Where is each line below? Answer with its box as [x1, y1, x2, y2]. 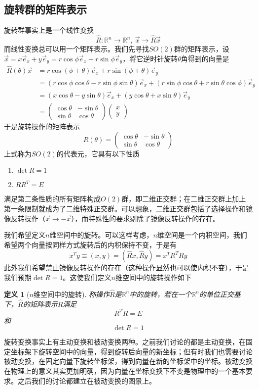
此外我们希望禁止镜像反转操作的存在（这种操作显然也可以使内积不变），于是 [4, 262, 249, 273]
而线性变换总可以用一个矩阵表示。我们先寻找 [4, 44, 149, 54]
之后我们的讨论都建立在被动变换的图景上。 [17, 375, 156, 386]
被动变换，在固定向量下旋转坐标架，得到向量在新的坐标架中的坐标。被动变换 [4, 356, 253, 366]
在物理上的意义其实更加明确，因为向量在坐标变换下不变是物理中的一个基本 [4, 366, 246, 376]
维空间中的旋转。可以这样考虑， [49, 230, 153, 240]
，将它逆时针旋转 [122, 53, 178, 63]
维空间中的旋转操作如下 [115, 272, 191, 282]
